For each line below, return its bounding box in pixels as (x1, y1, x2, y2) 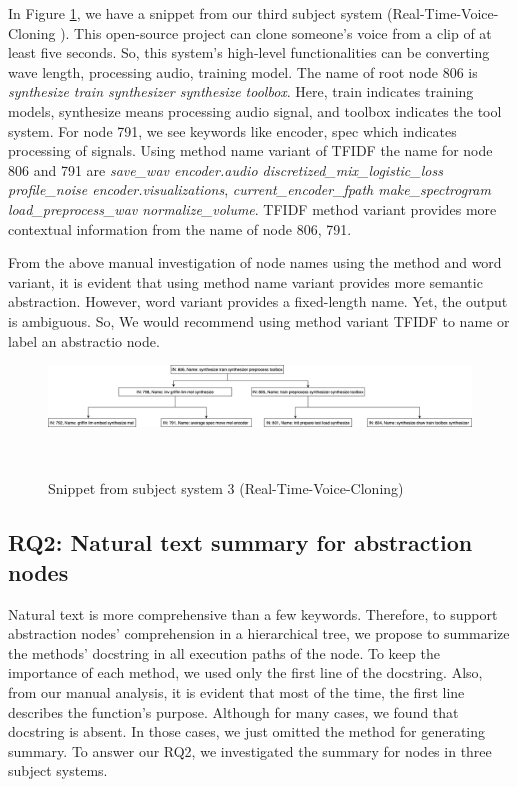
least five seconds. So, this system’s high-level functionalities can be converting (8, 42, 490, 63)
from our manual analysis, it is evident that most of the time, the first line (8, 681, 465, 702)
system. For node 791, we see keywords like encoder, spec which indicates (8, 120, 457, 141)
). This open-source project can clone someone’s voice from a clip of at (60, 22, 492, 43)
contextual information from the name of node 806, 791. (8, 218, 352, 239)
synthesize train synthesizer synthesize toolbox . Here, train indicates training (8, 81, 474, 102)
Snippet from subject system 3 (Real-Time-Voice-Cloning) (48, 478, 404, 499)
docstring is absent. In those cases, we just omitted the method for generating (8, 721, 486, 742)
